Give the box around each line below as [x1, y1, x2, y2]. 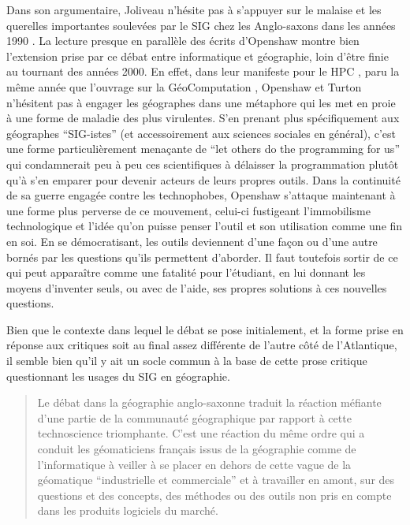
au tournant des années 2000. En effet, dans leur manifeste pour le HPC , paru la [6, 63, 400, 80]
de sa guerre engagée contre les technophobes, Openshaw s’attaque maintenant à [6, 187, 396, 203]
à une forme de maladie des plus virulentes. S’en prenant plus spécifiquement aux [6, 110, 400, 126]
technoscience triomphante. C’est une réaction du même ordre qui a [37, 425, 365, 441]
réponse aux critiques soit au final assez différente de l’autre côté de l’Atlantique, [6, 337, 397, 353]
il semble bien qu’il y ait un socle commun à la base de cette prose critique [6, 352, 367, 369]
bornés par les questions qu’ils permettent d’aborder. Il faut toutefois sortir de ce [6, 248, 398, 265]
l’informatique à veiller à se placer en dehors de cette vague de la [37, 456, 352, 472]
